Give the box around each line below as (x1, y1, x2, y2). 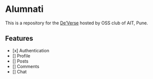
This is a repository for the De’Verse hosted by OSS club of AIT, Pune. (5, 20, 148, 26)
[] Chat (12, 69, 27, 75)
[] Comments (12, 63, 40, 69)
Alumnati (5, 3, 44, 15)
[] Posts (12, 58, 29, 64)
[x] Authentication (12, 47, 50, 53)
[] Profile (12, 53, 31, 59)
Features (5, 34, 33, 43)
